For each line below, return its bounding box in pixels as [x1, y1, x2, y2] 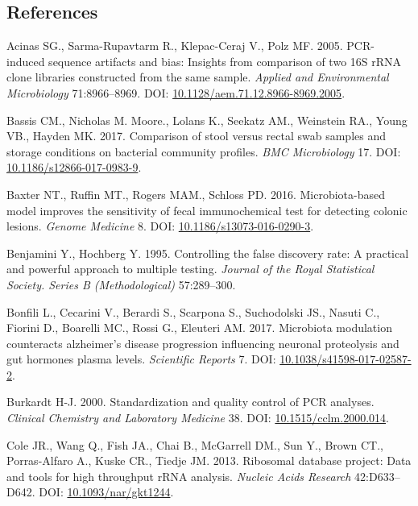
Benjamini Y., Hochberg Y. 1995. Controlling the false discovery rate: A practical [6, 244, 409, 261]
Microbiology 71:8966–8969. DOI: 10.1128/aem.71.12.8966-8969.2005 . [6, 84, 346, 101]
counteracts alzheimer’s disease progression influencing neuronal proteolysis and [6, 334, 399, 351]
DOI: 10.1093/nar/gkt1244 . [39, 483, 174, 500]
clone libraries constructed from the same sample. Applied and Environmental [6, 68, 389, 85]
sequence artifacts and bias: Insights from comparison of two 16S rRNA [48, 52, 402, 69]
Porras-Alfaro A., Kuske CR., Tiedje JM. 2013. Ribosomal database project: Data [6, 452, 412, 469]
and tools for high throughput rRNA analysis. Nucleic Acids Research [6, 467, 351, 484]
